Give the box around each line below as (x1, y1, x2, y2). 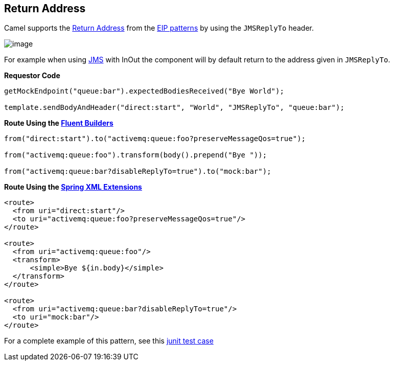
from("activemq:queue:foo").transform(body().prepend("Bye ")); (4, 151, 267, 159)
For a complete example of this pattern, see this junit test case (4, 336, 214, 346)
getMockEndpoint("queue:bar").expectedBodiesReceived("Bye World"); (4, 87, 284, 96)
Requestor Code (4, 71, 60, 80)
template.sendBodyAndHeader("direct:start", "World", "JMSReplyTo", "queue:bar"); (4, 103, 344, 112)
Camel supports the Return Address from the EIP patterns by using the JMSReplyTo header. (4, 24, 314, 33)
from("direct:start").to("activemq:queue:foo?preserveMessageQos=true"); (4, 134, 306, 143)
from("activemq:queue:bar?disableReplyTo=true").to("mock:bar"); (4, 167, 271, 176)
